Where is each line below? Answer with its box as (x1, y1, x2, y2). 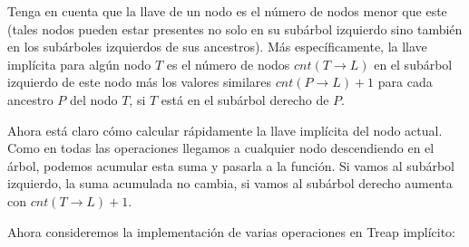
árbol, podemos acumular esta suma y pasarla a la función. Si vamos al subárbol (7, 156, 454, 175)
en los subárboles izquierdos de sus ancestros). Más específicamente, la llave (7, 37, 427, 56)
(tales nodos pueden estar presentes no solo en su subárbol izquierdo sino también (7, 19, 463, 38)
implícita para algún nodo (7, 54, 151, 73)
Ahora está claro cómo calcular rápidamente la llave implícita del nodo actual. (7, 120, 443, 139)
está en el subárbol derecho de (161, 90, 329, 109)
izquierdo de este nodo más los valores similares (7, 72, 272, 91)
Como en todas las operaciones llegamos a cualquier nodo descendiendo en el (7, 138, 435, 157)
